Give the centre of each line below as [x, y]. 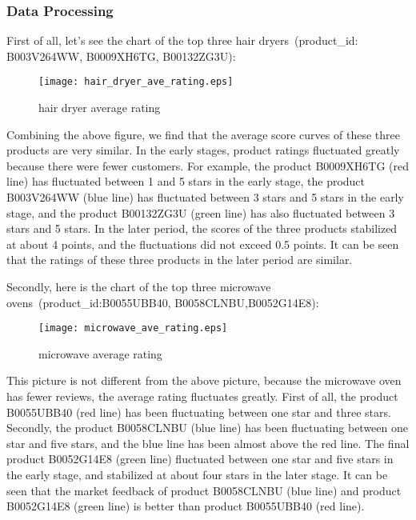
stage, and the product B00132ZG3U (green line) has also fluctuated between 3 [201, 212]
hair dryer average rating [100, 108]
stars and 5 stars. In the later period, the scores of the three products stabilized [202, 228]
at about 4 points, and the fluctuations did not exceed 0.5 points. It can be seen [203, 244]
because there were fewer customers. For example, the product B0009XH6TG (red [208, 165]
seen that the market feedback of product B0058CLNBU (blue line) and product [204, 490]
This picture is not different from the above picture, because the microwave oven [204, 380]
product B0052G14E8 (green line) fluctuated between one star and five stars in [200, 459]
